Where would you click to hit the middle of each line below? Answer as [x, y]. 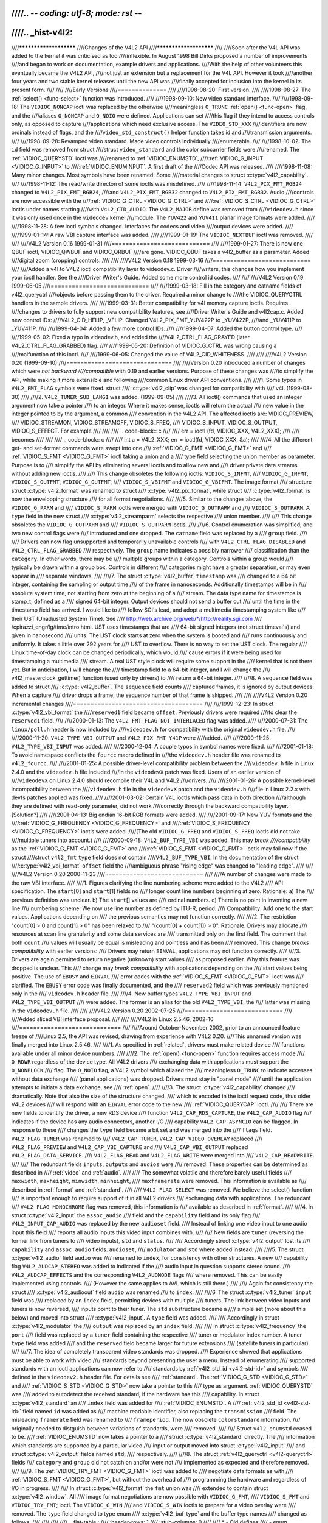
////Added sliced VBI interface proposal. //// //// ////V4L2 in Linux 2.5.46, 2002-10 [112, 1019]
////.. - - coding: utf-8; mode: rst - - [77, 13]
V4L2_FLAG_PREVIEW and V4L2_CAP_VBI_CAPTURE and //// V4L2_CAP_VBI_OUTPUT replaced [130, 1147]
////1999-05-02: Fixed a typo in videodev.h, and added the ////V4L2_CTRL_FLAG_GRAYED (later [131, 337]
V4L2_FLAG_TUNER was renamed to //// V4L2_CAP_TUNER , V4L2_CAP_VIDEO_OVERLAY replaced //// [137, 1139]
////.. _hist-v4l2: [42, 33]
